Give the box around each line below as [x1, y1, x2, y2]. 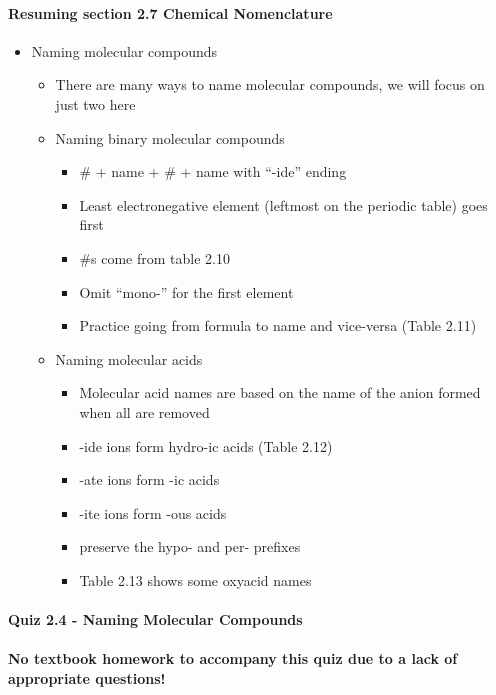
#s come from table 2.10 [79, 247, 230, 268]
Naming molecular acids [55, 348, 203, 369]
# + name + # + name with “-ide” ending [79, 161, 347, 182]
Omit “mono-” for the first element [79, 281, 294, 302]
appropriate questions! [8, 667, 166, 688]
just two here [55, 93, 136, 114]
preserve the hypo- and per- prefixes [79, 536, 301, 557]
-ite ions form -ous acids [79, 502, 227, 523]
